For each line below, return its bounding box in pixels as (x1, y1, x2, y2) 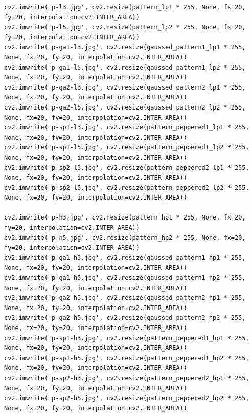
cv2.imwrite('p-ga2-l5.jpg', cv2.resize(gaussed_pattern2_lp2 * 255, (4, 103, 246, 111)
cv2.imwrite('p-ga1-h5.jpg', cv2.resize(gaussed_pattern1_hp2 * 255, (4, 274, 246, 282)
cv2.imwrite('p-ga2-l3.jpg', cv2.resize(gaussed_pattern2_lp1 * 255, (4, 83, 246, 91)
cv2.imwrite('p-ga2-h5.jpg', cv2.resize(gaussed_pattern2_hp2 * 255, (4, 314, 246, 322)
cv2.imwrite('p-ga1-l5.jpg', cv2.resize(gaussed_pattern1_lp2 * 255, (4, 63, 246, 71)
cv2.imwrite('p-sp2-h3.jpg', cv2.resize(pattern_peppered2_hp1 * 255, (4, 374, 249, 382)
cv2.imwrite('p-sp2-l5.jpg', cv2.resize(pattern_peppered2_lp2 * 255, (4, 184, 249, 191)
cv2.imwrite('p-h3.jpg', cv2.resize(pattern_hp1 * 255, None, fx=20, (4, 214, 246, 222)
